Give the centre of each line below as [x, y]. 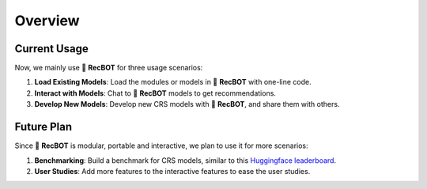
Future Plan [43, 127]
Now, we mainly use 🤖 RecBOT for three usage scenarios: [109, 68]
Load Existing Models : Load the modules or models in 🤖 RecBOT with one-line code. [173, 82]
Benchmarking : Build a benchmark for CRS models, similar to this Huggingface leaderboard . [185, 160]
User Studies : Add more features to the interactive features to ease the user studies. [172, 171]
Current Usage [51, 49]
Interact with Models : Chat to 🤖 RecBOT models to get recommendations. [155, 93]
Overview [47, 21]
